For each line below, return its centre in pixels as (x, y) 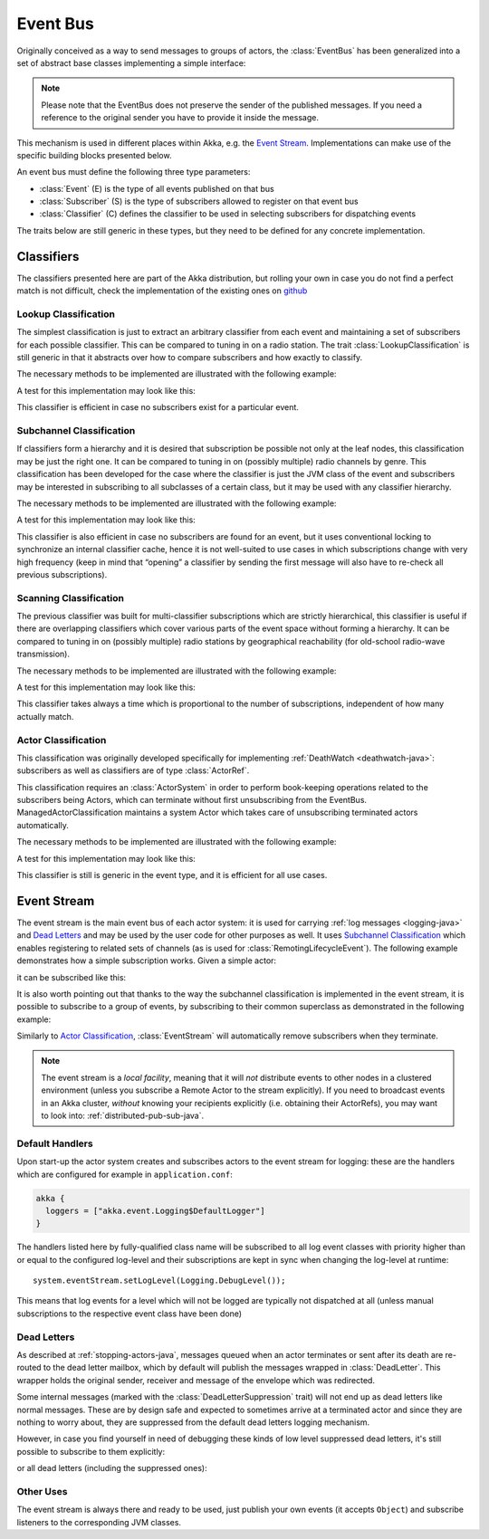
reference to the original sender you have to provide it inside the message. (180, 118)
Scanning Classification (70, 597)
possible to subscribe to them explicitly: (91, 1451)
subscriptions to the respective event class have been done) (129, 1314)
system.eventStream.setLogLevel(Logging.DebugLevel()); (159, 1281)
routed (29, 1368)
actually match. (45, 716)
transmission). (43, 654)
